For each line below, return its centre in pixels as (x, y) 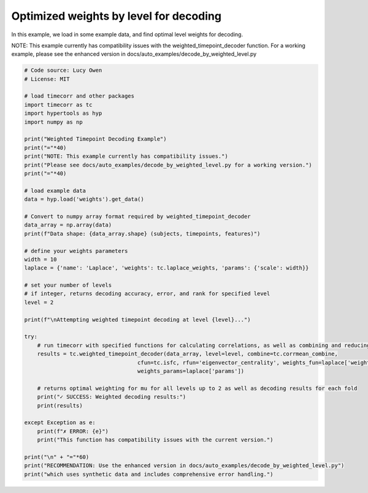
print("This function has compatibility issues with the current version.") (155, 440)
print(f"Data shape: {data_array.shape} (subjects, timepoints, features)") (142, 234)
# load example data (55, 191)
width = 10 (40, 259)
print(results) (60, 406)
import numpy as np (53, 122)
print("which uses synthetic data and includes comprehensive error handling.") (149, 474)
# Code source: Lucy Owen (63, 70)
